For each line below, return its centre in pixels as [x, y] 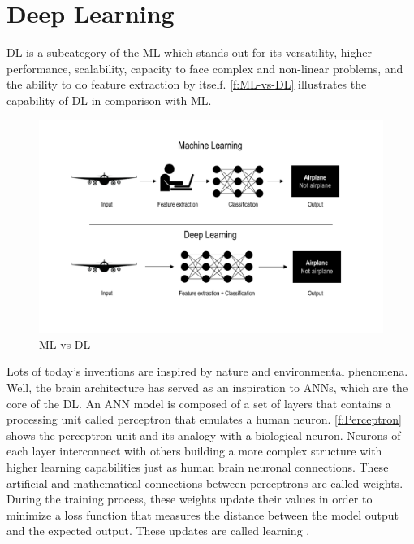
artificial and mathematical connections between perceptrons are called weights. [205, 483]
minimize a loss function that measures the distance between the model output [203, 514]
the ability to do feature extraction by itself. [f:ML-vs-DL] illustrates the [187, 84]
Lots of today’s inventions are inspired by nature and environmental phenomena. [207, 371]
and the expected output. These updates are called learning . [158, 531]
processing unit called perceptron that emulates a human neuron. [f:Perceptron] [204, 419]
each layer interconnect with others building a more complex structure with [194, 451]
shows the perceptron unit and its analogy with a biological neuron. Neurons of [204, 435]
